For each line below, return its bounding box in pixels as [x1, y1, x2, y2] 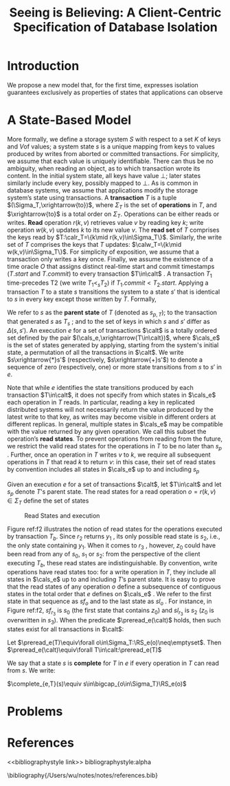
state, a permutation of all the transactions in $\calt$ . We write [7, 348, 184, 356]
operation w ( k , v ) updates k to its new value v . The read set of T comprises [7, 226, 220, 234]
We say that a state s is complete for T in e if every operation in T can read [7, 659, 220, 667]
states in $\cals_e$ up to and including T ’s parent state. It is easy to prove [7, 576, 216, 584]
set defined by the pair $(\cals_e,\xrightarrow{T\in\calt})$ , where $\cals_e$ [7, 334, 220, 342]
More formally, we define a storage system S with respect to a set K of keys [7, 135, 221, 143]
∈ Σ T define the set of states [7, 496, 89, 506]
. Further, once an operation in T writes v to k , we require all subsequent [7, 450, 211, 459]
